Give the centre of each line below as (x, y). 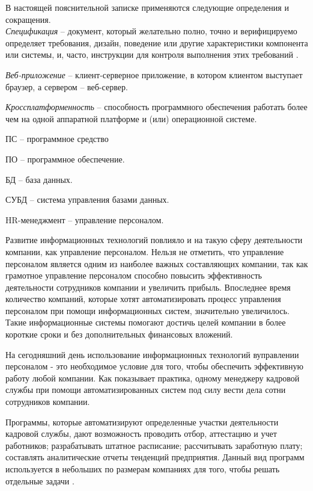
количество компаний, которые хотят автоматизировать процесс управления (143, 299)
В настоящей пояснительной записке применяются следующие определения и (147, 7)
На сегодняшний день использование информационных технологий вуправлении (152, 354)
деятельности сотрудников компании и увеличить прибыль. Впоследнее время (148, 287)
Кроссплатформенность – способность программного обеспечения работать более (156, 107)
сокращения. (28, 19)
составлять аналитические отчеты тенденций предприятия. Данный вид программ (155, 457)
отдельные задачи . (40, 480)
